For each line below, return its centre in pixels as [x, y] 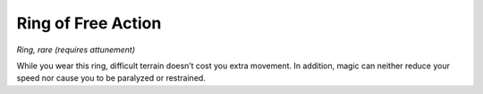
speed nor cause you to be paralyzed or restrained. [111, 78]
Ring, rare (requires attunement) [76, 50]
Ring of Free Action [89, 23]
